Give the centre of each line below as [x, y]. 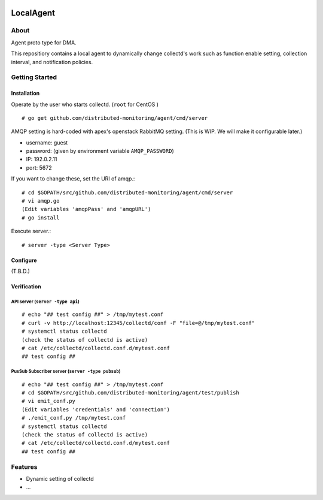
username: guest [47, 142]
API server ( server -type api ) [45, 302]
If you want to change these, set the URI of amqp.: [73, 179]
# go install [41, 218]
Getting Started [34, 77]
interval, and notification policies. [52, 62]
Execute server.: [31, 231]
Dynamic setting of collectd [60, 478]
